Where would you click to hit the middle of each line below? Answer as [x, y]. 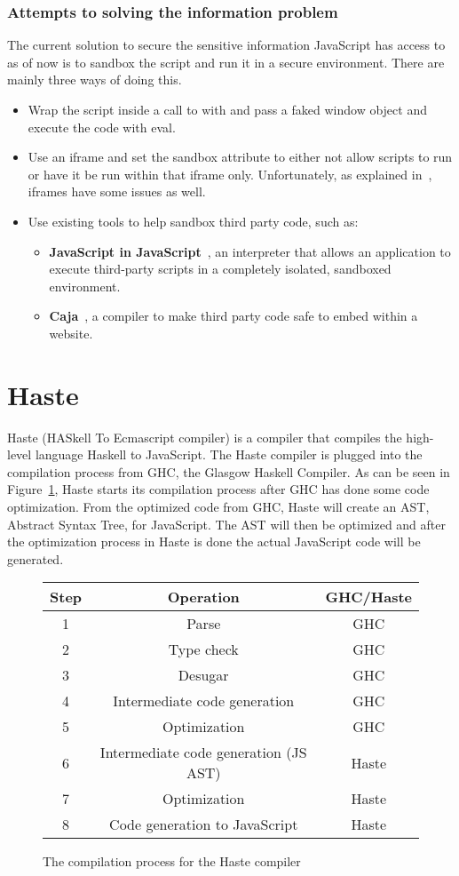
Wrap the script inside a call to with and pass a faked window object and [227, 109]
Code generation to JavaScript [204, 824]
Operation [203, 597]
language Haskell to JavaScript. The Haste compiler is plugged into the [229, 454]
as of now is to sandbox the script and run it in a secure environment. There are [226, 62]
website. [71, 333]
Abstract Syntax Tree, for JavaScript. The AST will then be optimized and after [226, 524]
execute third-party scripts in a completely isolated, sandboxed [220, 269]
